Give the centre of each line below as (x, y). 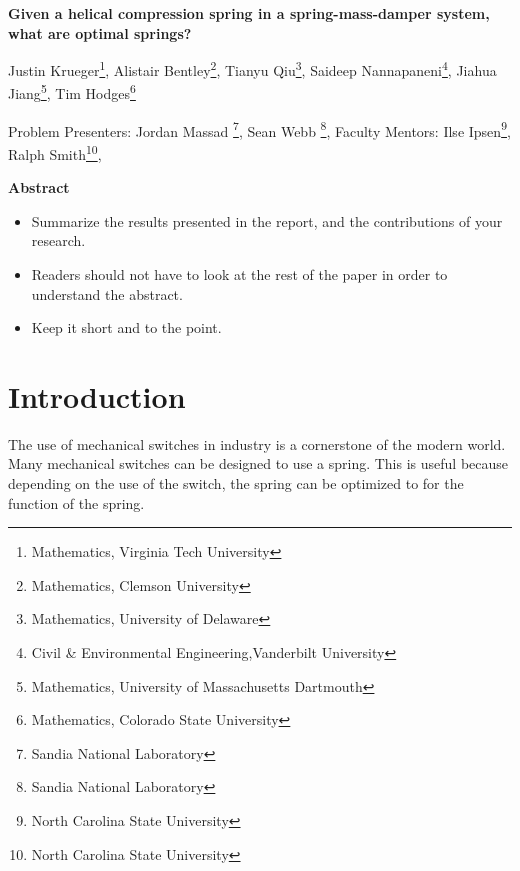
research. (58, 240)
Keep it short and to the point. (126, 327)
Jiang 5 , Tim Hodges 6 (72, 92)
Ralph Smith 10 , (55, 152)
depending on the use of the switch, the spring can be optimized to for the (236, 483)
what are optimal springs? (100, 32)
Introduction (97, 395)
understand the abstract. (107, 293)
